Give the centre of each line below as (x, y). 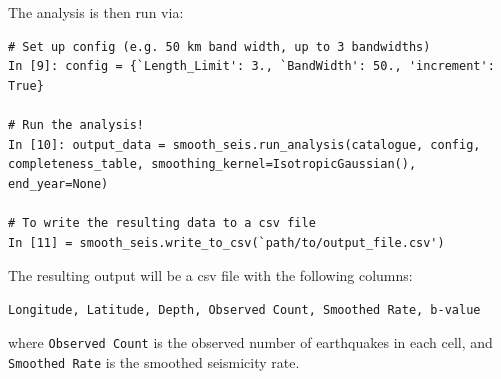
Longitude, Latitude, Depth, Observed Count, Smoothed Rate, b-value (244, 309)
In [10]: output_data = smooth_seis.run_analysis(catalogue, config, (244, 144)
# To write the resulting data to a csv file (162, 222)
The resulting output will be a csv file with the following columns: (210, 275)
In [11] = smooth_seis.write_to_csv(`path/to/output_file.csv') (226, 242)
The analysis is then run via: (96, 12)
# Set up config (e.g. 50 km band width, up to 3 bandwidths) (219, 46)
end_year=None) (58, 183)
